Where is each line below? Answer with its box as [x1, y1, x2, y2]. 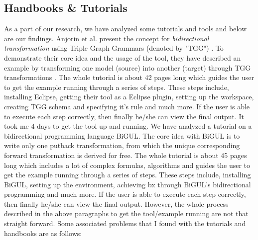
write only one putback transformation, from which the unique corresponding [4, 140, 240, 151]
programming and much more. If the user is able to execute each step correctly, [4, 189, 246, 199]
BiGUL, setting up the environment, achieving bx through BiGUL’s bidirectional [4, 179, 251, 189]
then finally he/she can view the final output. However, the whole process [4, 198, 229, 209]
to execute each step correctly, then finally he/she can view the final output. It [4, 111, 245, 121]
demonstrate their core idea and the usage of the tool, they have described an [4, 52, 241, 63]
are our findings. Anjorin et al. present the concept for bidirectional [4, 33, 209, 43]
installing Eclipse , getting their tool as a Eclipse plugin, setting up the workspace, [4, 91, 254, 102]
